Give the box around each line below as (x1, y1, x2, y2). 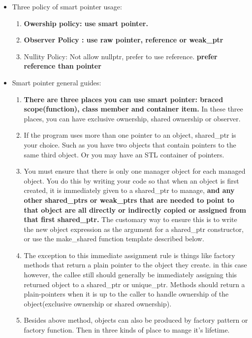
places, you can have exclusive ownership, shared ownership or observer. (24, 113, 241, 123)
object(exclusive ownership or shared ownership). (24, 298, 172, 308)
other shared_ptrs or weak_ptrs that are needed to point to (24, 194, 234, 205)
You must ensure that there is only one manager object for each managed (24, 166, 246, 176)
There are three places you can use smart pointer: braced (24, 94, 223, 104)
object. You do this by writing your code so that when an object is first (24, 175, 239, 186)
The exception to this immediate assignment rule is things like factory (24, 250, 235, 260)
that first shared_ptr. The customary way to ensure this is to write (24, 214, 237, 225)
